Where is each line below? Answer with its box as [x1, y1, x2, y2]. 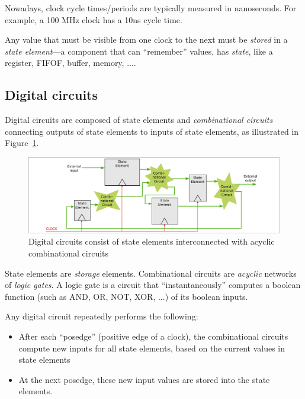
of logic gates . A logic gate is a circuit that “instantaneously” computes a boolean [5, 278, 301, 291]
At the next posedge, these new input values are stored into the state [18, 373, 270, 385]
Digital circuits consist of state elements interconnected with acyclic [28, 235, 275, 248]
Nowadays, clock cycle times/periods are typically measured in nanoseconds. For [5, 2, 297, 14]
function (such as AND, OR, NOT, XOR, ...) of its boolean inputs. [5, 290, 248, 302]
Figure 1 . [5, 137, 39, 149]
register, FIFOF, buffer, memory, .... [5, 56, 136, 69]
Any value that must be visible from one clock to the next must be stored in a [5, 33, 288, 46]
